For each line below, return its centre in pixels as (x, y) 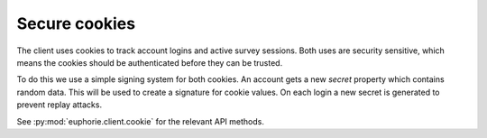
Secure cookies (76, 23)
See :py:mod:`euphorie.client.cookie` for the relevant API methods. (141, 121)
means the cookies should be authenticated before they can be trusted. (150, 62)
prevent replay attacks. (60, 105)
